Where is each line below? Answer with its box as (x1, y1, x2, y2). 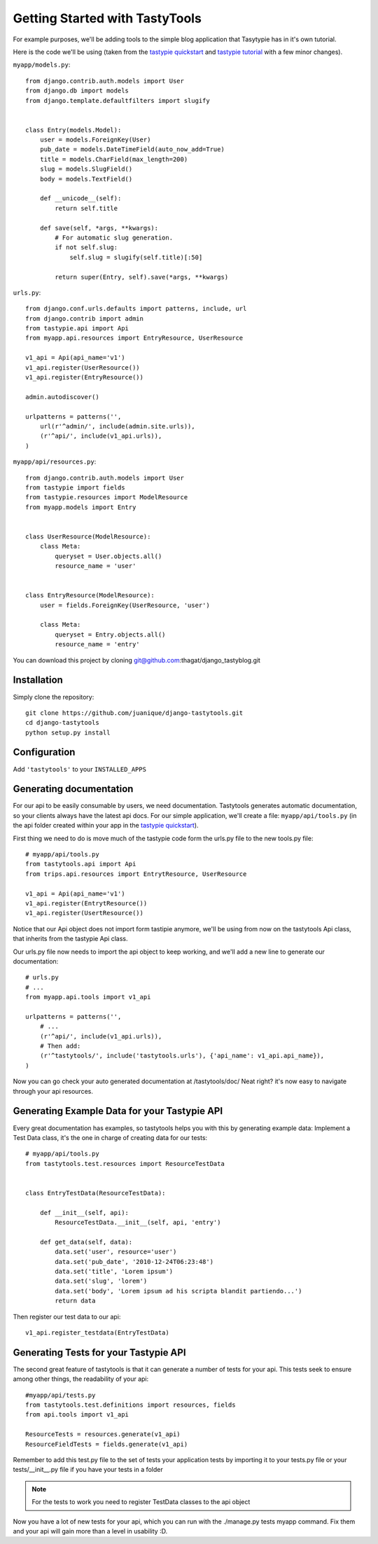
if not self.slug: (55, 244, 118, 251)
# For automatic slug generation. (55, 233, 174, 242)
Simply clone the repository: (13, 693, 94, 701)
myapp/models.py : (13, 60, 71, 69)
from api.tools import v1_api (25, 1411, 129, 1419)
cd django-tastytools (25, 718, 99, 727)
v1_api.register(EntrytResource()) (25, 900, 148, 907)
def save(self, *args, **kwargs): (39, 224, 159, 232)
